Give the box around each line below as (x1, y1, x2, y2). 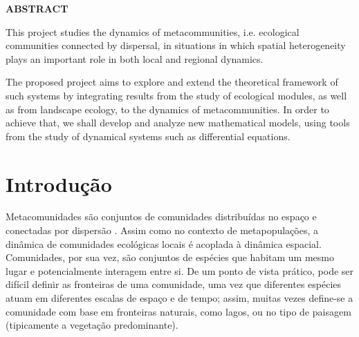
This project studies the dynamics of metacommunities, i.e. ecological (6, 24, 300, 39)
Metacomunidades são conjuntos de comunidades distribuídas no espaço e (6, 209, 317, 224)
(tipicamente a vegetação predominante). (6, 318, 178, 332)
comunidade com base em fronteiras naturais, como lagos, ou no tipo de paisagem (6, 304, 351, 318)
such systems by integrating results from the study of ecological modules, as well (6, 88, 347, 102)
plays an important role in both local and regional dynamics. (6, 51, 264, 66)
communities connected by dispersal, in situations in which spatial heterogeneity (6, 38, 346, 52)
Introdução (6, 169, 112, 198)
